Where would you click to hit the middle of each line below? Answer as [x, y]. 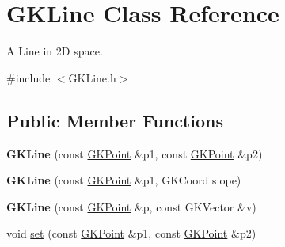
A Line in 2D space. [55, 51]
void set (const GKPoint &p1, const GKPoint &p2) [131, 233]
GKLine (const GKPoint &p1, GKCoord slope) [124, 180]
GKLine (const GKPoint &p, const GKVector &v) [131, 206]
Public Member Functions [115, 120]
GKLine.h [92, 77]
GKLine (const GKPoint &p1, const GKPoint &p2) [135, 153]
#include [28, 77]
